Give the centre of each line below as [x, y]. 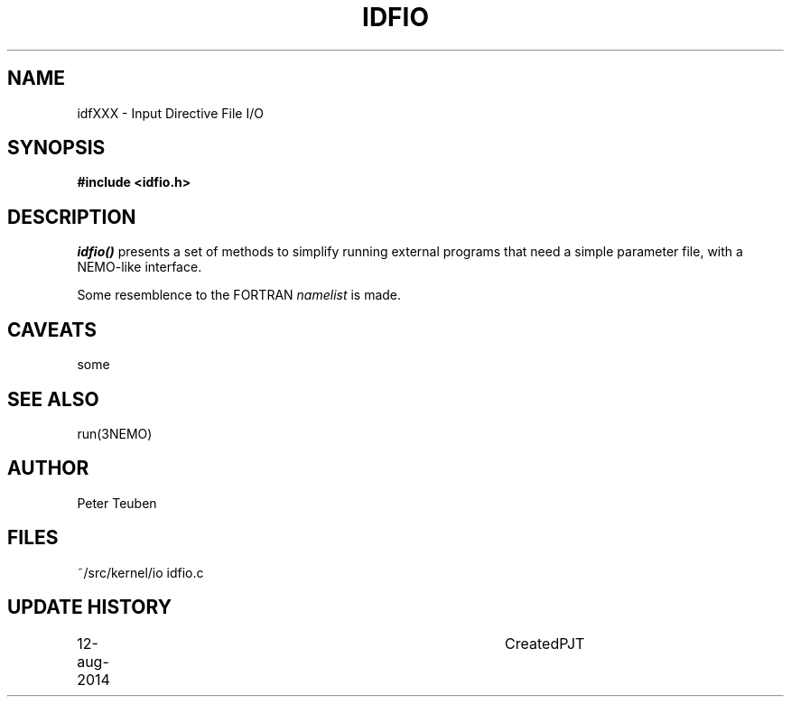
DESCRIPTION [72, 217]
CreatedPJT [545, 643]
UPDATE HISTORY [90, 607]
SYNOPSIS [56, 148]
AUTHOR [48, 468]
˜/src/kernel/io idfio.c [140, 572]
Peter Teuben [117, 503]
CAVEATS [52, 329]
